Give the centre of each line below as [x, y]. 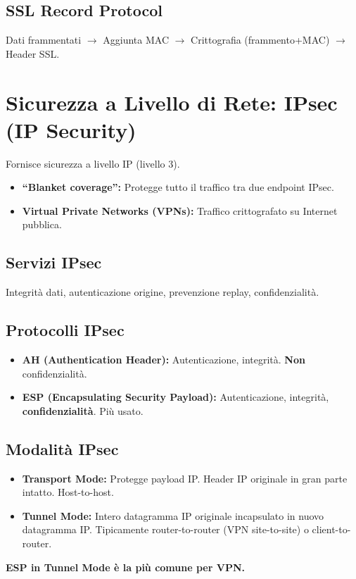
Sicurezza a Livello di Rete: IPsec [172, 102]
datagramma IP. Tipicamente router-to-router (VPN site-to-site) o [165, 529]
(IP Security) [71, 129]
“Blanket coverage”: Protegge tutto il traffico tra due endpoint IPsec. [178, 187]
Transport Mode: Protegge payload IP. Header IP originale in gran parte [185, 478]
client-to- [331, 529]
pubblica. [42, 224]
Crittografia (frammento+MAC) [260, 40]
